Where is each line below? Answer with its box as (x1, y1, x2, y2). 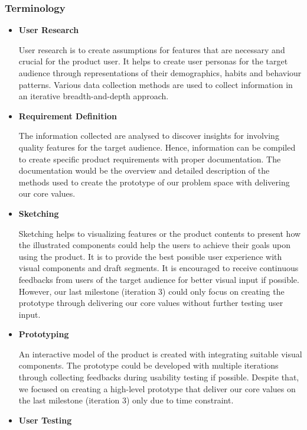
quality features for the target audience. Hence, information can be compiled (18, 141, 296, 153)
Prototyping (18, 328, 69, 340)
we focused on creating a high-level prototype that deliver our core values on (18, 382, 296, 395)
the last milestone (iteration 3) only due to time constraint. (18, 394, 234, 406)
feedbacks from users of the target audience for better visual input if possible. (18, 273, 299, 285)
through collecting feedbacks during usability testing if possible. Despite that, (18, 371, 299, 383)
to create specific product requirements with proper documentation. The (18, 152, 281, 165)
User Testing (18, 413, 72, 426)
